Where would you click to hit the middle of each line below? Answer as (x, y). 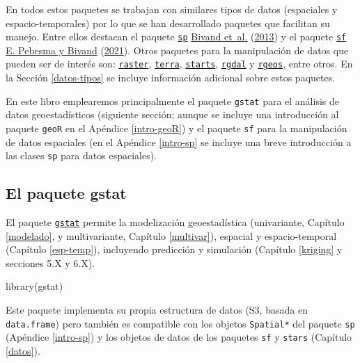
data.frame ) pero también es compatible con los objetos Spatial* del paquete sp (180, 323)
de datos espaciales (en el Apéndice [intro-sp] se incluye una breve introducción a (179, 142)
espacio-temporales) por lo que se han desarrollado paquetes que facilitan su (168, 23)
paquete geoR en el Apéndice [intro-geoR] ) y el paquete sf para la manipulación (177, 128)
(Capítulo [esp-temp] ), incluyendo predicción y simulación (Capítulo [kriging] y (174, 249)
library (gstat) (34, 286)
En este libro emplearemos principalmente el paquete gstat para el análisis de (172, 100)
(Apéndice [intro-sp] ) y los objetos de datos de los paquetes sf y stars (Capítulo (179, 337)
